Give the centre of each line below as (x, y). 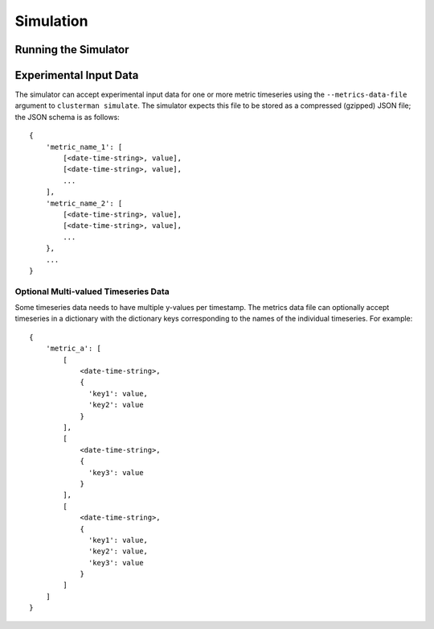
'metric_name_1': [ (84, 147)
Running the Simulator (72, 50)
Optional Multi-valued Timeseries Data (92, 292)
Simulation (51, 21)
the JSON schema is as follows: (67, 117)
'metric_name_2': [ (84, 203)
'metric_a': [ (74, 349)
